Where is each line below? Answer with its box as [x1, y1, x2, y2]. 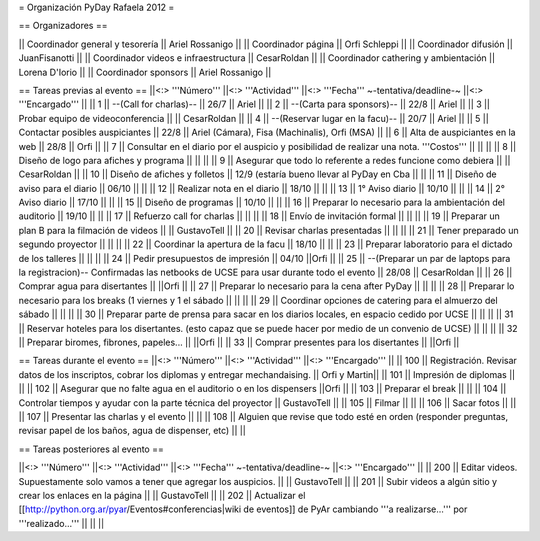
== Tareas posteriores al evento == [18, 443, 164, 455]
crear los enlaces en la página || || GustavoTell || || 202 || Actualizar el [18, 489, 306, 501]
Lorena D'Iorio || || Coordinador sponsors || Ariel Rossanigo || [18, 66, 272, 78]
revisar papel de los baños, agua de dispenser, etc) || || [18, 425, 247, 437]
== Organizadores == [18, 20, 108, 32]
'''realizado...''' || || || [18, 517, 105, 529]
